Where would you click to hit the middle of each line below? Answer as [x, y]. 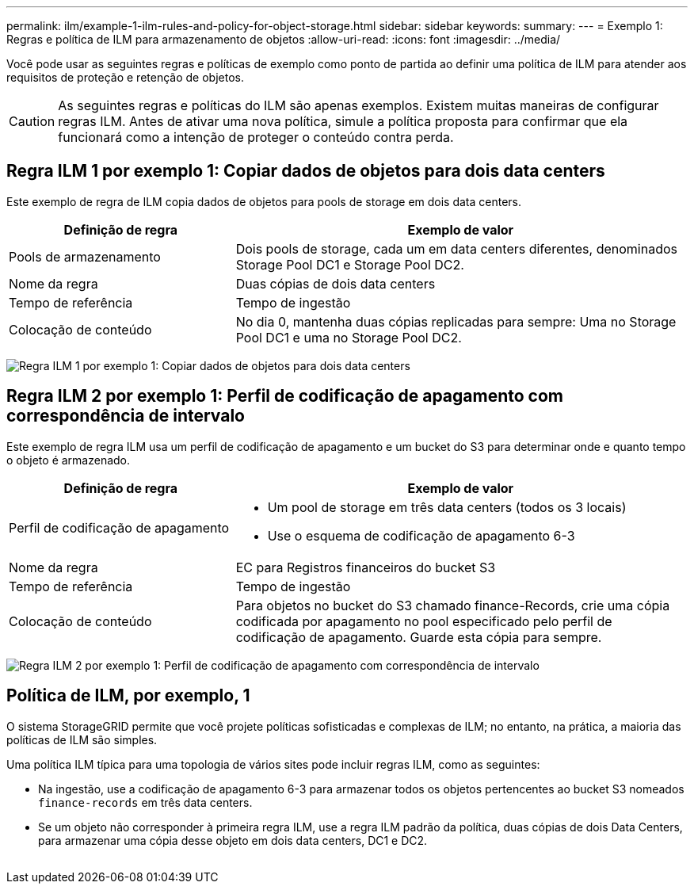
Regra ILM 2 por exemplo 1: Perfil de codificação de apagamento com [285, 396]
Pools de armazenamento [85, 256]
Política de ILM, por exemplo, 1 [128, 696]
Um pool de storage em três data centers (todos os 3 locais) [447, 507]
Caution [32, 121]
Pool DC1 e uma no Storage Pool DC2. [349, 337]
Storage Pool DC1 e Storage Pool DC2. [350, 264]
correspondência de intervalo [126, 416]
